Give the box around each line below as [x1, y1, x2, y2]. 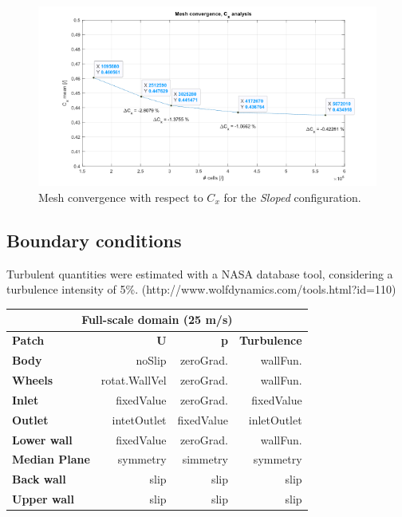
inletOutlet [248, 411, 302, 428]
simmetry [182, 451, 228, 468]
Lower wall [12, 431, 73, 448]
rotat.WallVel [100, 371, 167, 388]
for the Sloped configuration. [223, 188, 361, 205]
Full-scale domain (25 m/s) [81, 311, 233, 328]
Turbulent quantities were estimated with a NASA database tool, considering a [6, 265, 393, 282]
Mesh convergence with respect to [38, 188, 203, 205]
